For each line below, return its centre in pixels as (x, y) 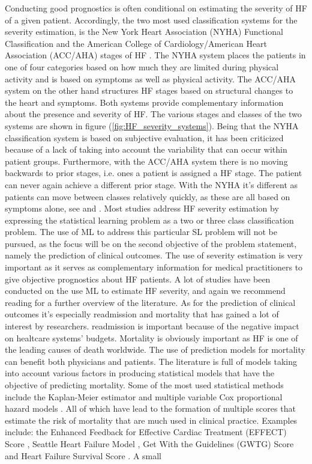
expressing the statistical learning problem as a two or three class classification (149, 220)
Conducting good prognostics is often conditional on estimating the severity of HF (156, 8)
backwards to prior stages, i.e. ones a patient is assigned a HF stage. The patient (154, 173)
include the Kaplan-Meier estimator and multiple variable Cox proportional (144, 396)
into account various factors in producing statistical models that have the (139, 373)
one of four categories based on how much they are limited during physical (142, 66)
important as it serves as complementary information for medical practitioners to (154, 267)
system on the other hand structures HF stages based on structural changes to (149, 90)
